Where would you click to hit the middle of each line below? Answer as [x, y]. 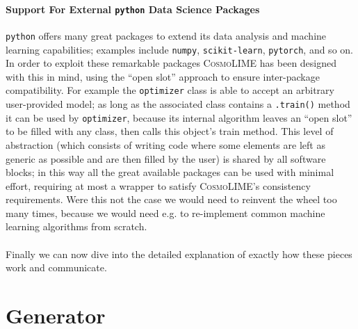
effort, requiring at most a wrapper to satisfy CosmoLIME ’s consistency [158, 185]
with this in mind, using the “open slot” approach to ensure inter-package [163, 76]
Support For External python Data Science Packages [133, 9]
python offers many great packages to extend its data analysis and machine [166, 35]
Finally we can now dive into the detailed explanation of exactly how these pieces [179, 254]
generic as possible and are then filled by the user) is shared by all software [166, 158]
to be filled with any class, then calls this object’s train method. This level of [170, 131]
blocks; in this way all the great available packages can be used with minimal [170, 172]
